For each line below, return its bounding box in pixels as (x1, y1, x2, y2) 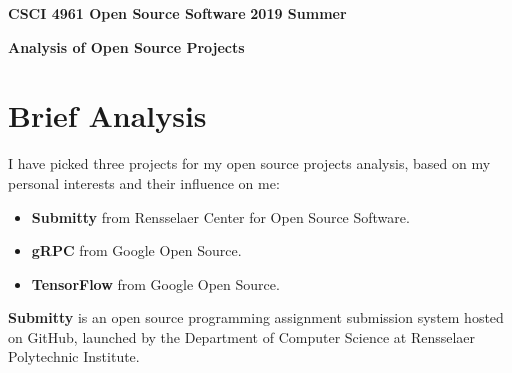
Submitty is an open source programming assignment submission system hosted (8, 307, 504, 328)
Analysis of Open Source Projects (8, 36, 245, 57)
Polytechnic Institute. (8, 346, 140, 367)
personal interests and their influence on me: (8, 172, 280, 193)
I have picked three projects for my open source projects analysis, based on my (8, 153, 491, 174)
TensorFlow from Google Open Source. (31, 273, 280, 294)
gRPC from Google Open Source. (31, 240, 242, 261)
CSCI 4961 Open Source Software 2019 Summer (8, 3, 347, 23)
